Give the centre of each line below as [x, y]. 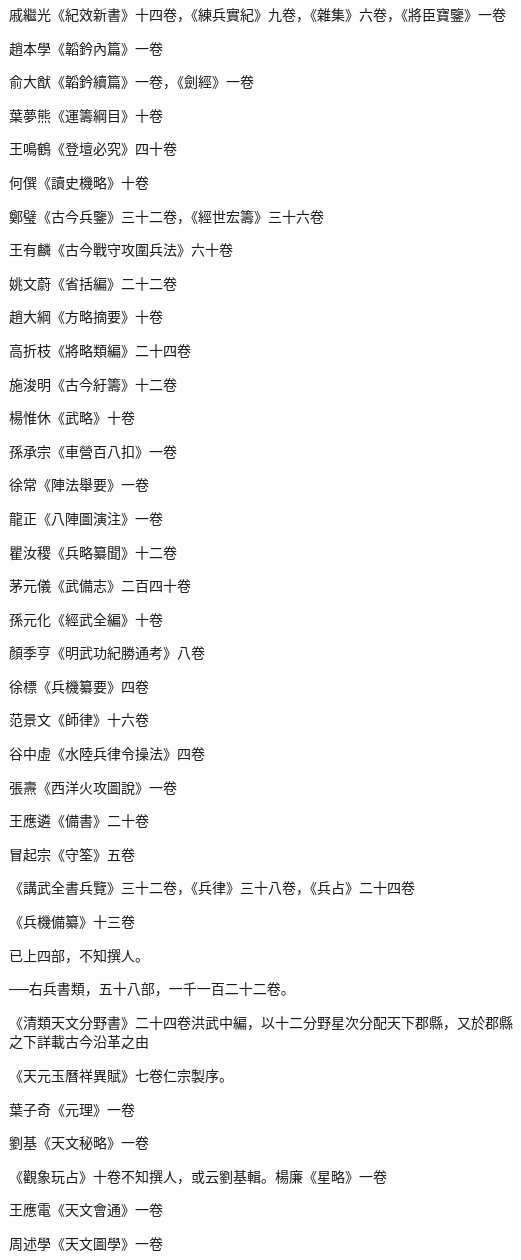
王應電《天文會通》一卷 [86, 1209]
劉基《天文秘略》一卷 [79, 1142]
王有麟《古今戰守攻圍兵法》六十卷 [121, 249]
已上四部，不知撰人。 [79, 954]
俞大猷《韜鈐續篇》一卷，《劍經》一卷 [131, 81]
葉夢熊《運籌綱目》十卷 [86, 114]
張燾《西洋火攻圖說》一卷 [93, 786]
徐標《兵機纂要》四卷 [79, 685]
